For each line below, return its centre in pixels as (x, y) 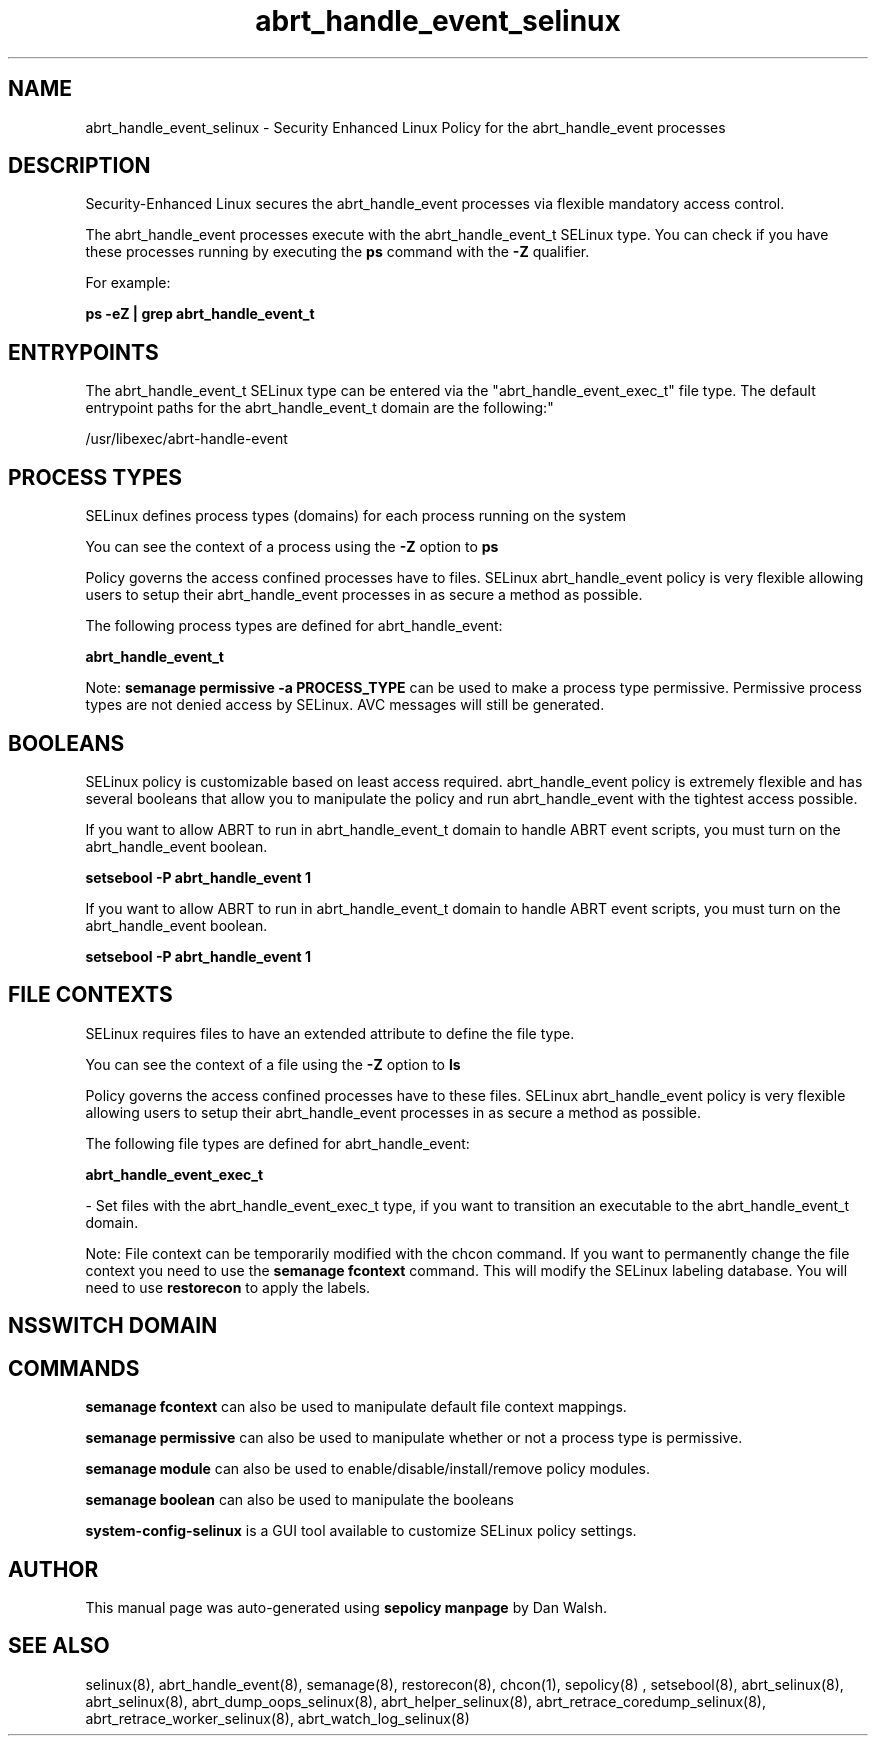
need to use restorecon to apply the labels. (228, 1287)
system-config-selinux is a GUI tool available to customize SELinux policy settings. (361, 1531)
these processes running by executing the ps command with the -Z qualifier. (337, 252)
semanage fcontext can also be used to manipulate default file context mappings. (356, 1407)
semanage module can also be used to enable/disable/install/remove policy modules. (368, 1469)
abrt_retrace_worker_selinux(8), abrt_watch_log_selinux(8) (277, 1718)
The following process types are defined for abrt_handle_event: (294, 626)
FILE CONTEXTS (90, 995)
